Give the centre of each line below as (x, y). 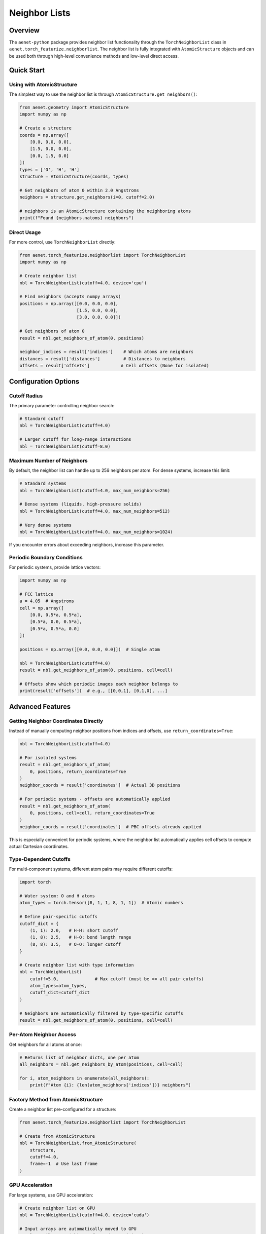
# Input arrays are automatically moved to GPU (78, 1229)
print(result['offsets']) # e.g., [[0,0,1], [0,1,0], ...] (94, 691)
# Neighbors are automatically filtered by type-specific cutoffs (101, 1013)
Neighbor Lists (40, 13)
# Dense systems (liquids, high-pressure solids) (81, 504)
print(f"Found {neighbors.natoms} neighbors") (77, 218)
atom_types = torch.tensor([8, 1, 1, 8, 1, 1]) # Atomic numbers (101, 903)
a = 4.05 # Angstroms (47, 601)
